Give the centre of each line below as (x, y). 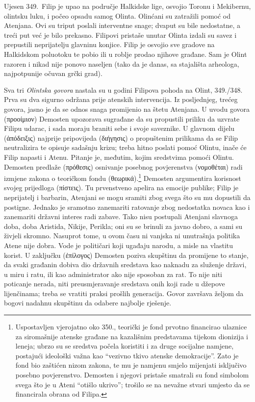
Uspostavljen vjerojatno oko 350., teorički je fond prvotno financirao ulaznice (131, 327)
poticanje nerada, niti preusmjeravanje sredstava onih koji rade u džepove (115, 284)
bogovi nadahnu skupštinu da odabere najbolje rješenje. (88, 303)
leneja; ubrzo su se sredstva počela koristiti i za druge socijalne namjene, (125, 346)
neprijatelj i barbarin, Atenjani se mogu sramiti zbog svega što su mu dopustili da (127, 197)
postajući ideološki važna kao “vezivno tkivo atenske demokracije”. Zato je (127, 355)
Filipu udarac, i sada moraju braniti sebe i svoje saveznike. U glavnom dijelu (119, 128)
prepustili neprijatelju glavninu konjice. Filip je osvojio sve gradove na (109, 44)
